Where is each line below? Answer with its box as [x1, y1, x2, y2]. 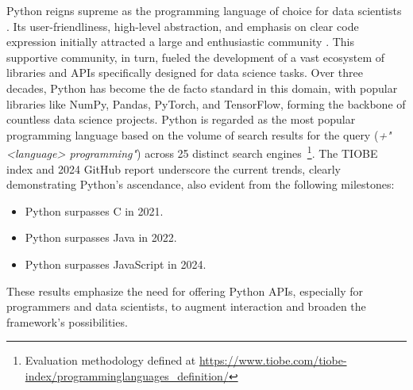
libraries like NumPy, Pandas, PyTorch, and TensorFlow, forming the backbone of [6, 95, 406, 112]
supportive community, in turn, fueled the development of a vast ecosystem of [6, 48, 384, 65]
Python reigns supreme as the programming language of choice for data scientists [6, 2, 402, 18]
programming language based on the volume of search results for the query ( [6, 126, 379, 143]
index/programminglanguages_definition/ [25, 367, 229, 384]
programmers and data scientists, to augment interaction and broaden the [6, 298, 366, 315]
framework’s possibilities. [6, 313, 128, 330]
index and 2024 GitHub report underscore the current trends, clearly [6, 160, 342, 177]
